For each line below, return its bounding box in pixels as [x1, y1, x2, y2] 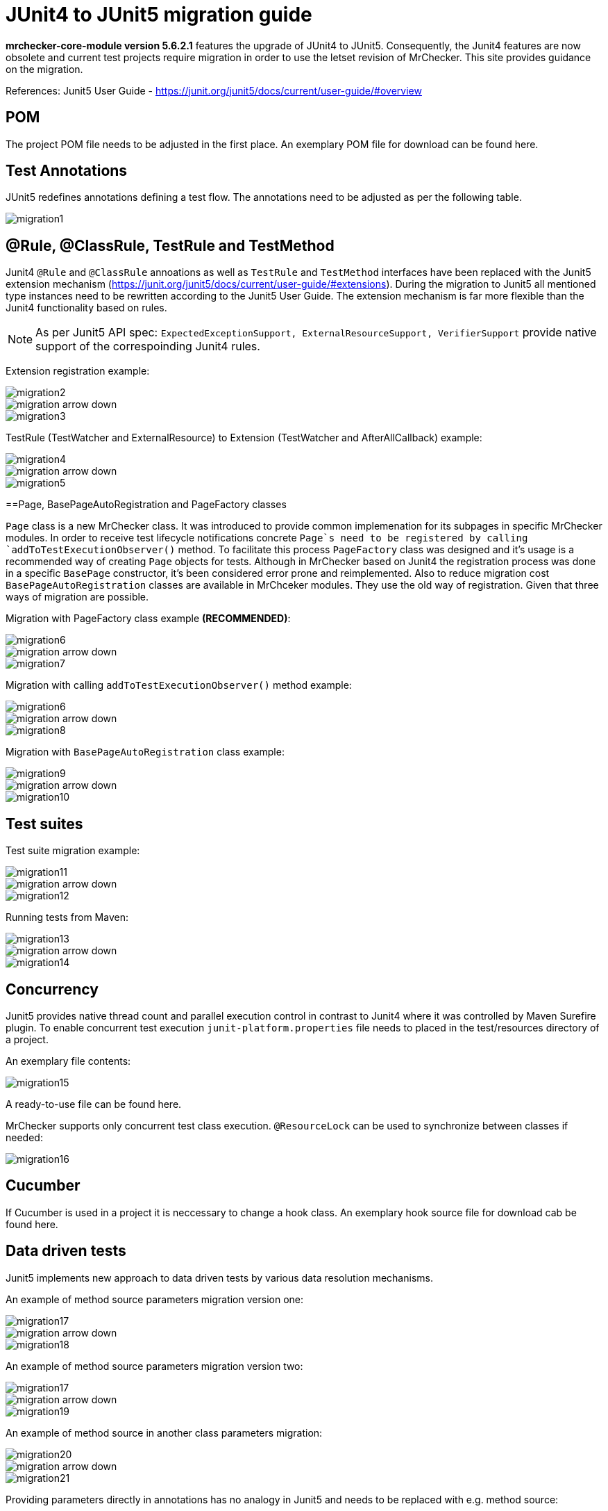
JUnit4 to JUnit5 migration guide [6, 3, 312, 26]
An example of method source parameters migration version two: [6, 1359, 303, 1372]
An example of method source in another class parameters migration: [6, 1426, 323, 1439]
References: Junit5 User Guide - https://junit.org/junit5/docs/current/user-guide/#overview [6, 84, 422, 97]
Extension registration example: [6, 365, 150, 377]
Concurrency [6, 980, 99, 998]
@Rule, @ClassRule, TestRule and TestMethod [6, 236, 335, 254]
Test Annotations [6, 162, 128, 180]
